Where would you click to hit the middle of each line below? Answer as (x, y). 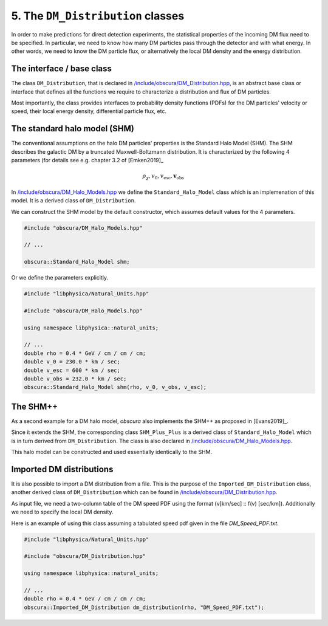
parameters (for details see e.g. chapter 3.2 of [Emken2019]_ (87, 160)
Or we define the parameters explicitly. (60, 278)
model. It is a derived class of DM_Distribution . (73, 201)
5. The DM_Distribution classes (98, 16)
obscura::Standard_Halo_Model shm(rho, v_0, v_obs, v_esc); (115, 387)
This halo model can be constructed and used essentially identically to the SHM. (112, 452)
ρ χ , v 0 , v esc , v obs (163, 177)
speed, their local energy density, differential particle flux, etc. (89, 111)
